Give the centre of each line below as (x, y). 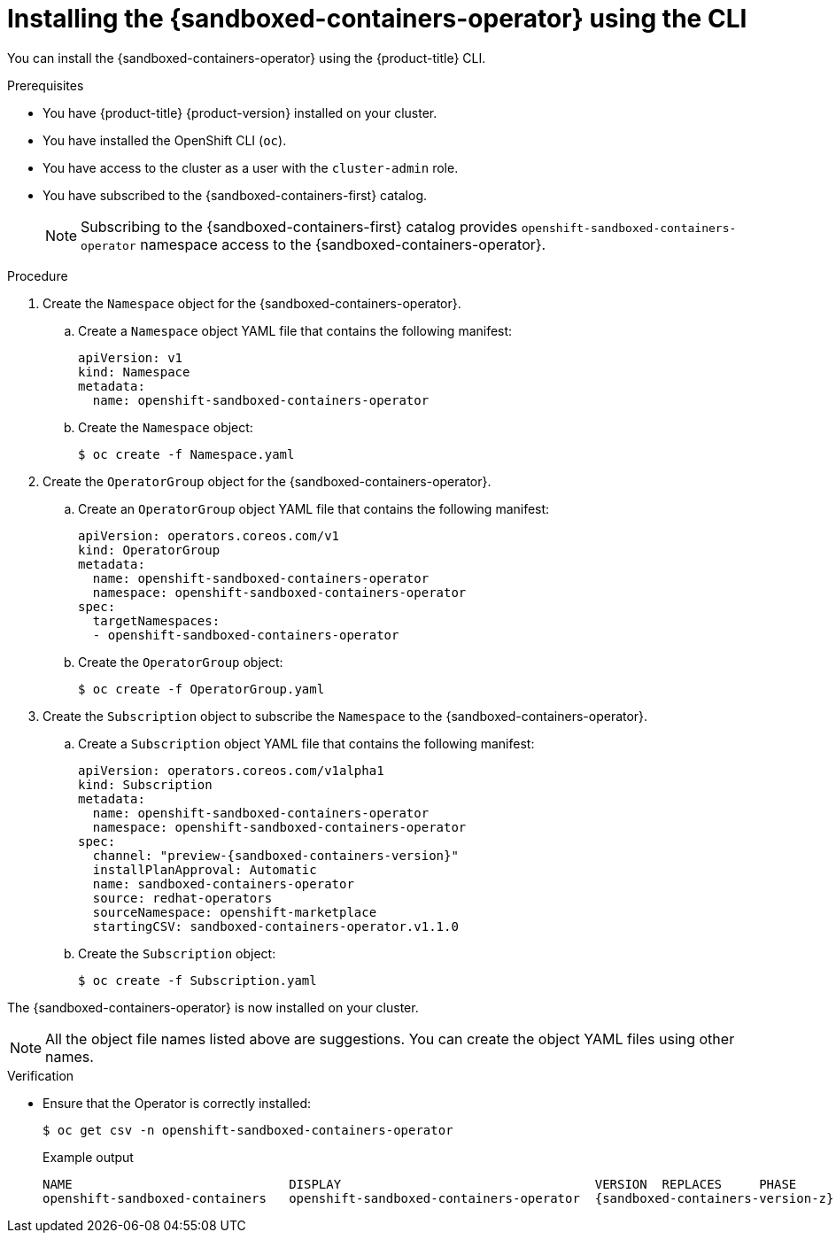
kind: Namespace (134, 372)
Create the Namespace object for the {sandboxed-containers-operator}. (252, 303)
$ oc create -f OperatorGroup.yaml (201, 689)
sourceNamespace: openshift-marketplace (235, 912)
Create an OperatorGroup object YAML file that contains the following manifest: (314, 508)
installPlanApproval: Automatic (205, 869)
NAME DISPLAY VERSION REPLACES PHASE (420, 1184)
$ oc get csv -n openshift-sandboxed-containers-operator (248, 1130)
